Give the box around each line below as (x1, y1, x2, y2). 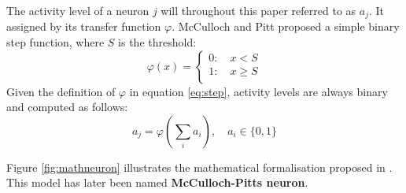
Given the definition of (6, 83, 116, 99)
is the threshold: (118, 34, 197, 50)
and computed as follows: (6, 98, 128, 115)
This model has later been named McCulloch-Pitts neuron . (6, 174, 308, 191)
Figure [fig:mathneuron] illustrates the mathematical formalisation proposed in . (6, 158, 393, 175)
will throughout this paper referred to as (161, 2, 356, 18)
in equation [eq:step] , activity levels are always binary (129, 83, 388, 99)
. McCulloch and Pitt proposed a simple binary (172, 18, 400, 35)
